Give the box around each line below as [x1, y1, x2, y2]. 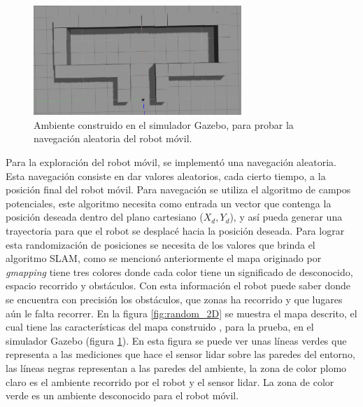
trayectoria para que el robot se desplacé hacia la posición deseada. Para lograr [6, 223, 345, 237]
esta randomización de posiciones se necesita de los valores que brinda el [6, 237, 315, 251]
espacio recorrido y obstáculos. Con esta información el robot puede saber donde [6, 278, 350, 293]
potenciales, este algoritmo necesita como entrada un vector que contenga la [6, 195, 332, 210]
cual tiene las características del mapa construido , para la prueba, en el [6, 319, 314, 334]
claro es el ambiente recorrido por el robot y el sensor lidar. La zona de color [6, 374, 334, 389]
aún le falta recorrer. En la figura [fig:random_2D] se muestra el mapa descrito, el [6, 305, 357, 320]
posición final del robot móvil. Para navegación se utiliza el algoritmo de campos [6, 182, 351, 197]
